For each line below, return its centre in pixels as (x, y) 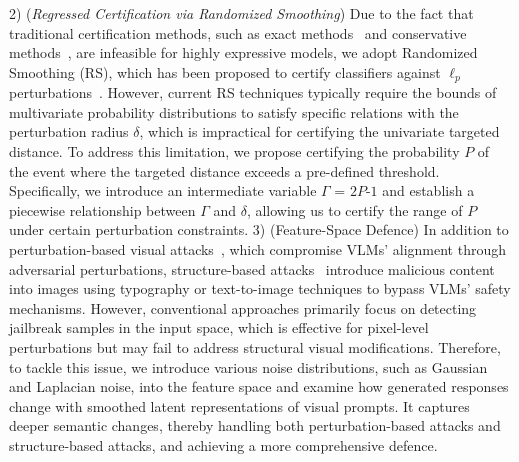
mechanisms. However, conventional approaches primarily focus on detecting (243, 307)
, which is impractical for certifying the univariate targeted (319, 131)
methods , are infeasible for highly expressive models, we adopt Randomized (243, 52)
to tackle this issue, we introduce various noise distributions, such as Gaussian (248, 366)
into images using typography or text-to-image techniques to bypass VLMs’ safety (260, 288)
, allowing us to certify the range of (354, 209)
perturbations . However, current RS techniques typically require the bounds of (253, 92)
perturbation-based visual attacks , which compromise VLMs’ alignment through (257, 248)
